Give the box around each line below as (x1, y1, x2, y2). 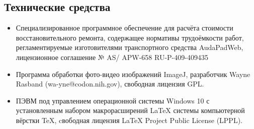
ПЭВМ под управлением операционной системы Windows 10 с (16, 95, 210, 105)
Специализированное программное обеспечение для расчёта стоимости (16, 22, 233, 33)
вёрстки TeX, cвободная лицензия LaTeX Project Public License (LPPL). (16, 114, 242, 125)
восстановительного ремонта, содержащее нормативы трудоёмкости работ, (16, 32, 244, 42)
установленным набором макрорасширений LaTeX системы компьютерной (16, 105, 245, 115)
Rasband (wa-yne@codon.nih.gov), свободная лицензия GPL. (16, 78, 204, 89)
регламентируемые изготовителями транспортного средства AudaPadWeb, (16, 42, 243, 52)
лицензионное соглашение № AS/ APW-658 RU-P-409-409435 (16, 51, 208, 62)
